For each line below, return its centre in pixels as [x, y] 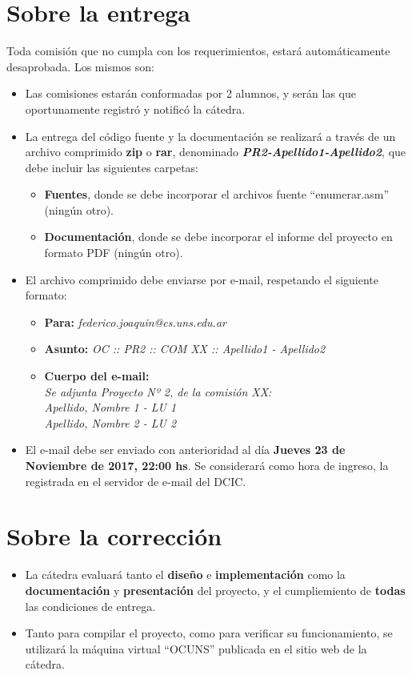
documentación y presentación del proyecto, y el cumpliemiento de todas [215, 590]
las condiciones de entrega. [90, 606]
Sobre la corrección [114, 536]
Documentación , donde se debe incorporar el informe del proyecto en [218, 237]
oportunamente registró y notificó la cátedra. [135, 108]
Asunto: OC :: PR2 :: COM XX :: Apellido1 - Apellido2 [185, 349]
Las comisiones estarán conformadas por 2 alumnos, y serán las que [190, 93]
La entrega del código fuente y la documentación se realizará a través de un [210, 136]
